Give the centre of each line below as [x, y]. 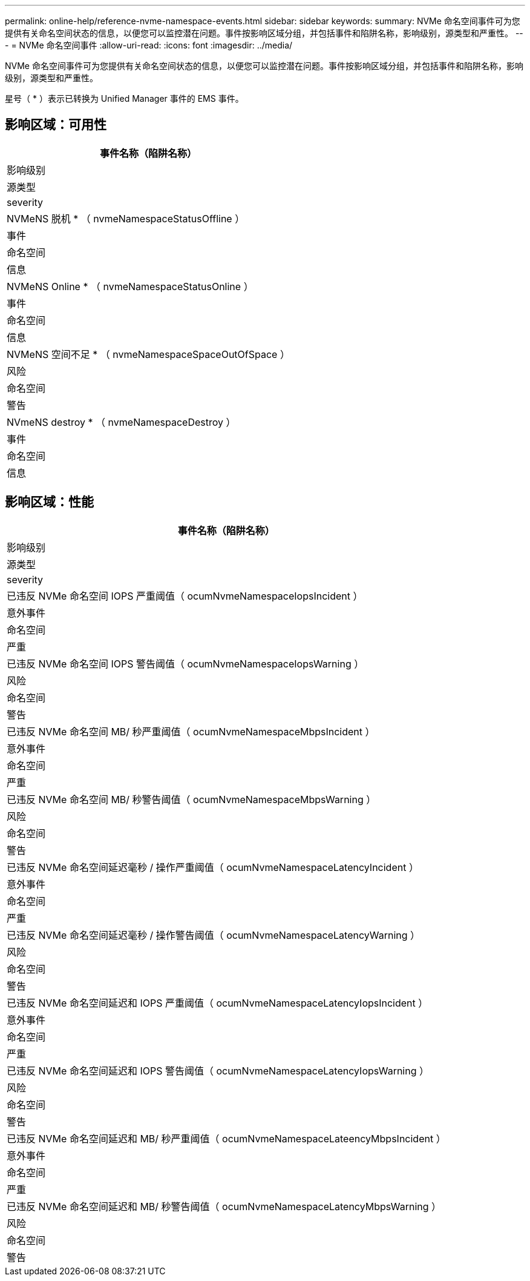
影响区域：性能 [49, 502]
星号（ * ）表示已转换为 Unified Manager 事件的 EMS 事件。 [124, 98]
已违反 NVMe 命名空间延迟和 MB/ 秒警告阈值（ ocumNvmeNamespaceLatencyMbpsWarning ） [224, 1206]
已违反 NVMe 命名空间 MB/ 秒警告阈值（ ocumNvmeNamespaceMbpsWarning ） [191, 799]
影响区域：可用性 [56, 125]
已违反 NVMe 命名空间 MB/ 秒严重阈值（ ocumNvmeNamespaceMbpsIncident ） [191, 731]
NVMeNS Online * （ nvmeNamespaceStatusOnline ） [130, 286]
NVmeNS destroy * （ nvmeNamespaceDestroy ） [121, 422]
